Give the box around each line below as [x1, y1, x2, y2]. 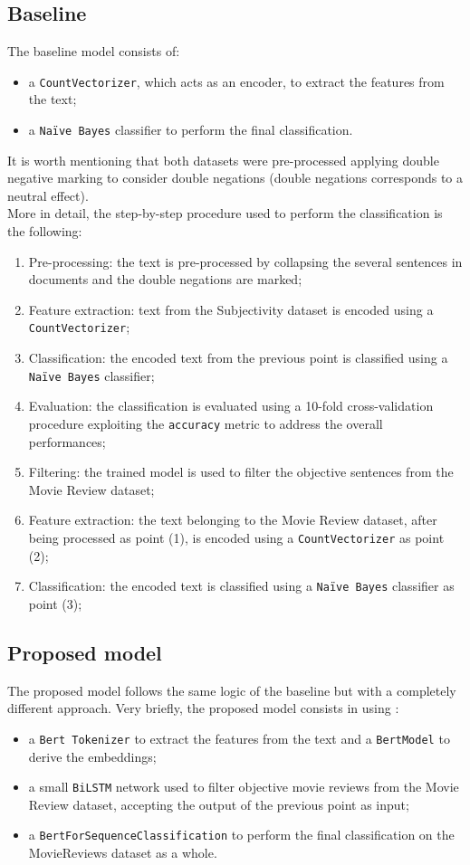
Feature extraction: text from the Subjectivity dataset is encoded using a [28, 299, 434, 318]
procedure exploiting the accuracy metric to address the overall [28, 413, 383, 432]
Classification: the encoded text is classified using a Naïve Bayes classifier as [28, 576, 455, 595]
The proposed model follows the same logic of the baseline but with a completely [7, 680, 456, 699]
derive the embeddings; [28, 746, 157, 765]
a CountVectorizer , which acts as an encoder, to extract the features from [28, 71, 445, 90]
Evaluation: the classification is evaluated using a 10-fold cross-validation [28, 396, 434, 415]
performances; [28, 432, 106, 451]
